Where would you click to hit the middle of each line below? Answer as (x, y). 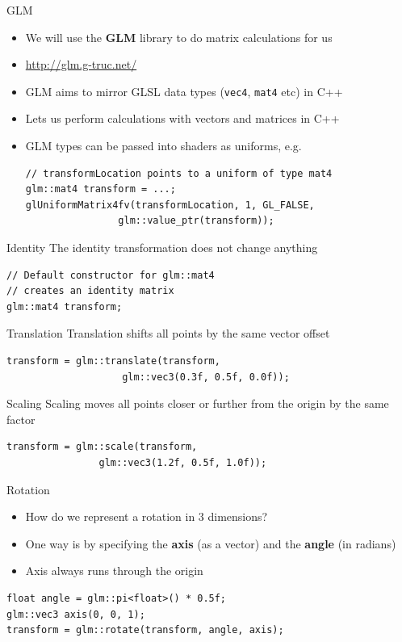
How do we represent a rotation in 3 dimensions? (147, 516)
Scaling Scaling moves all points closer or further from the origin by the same (198, 403)
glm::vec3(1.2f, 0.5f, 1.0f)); (183, 462)
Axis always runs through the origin (114, 571)
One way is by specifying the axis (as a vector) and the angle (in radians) (211, 543)
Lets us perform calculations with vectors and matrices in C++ (182, 118)
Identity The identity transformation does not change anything (162, 247)
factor (21, 419)
